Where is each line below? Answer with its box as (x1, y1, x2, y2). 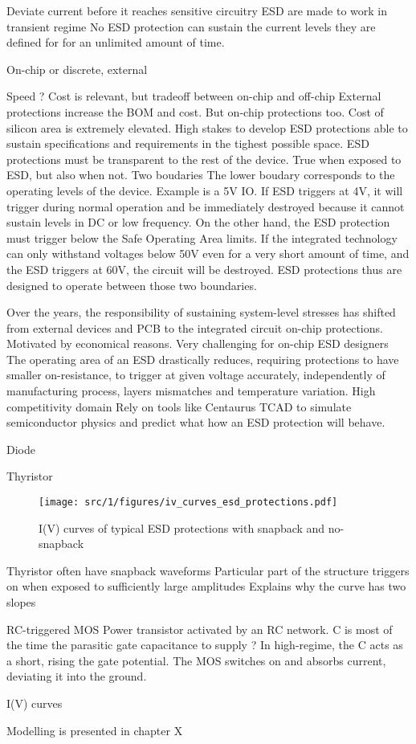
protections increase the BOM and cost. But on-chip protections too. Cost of (6, 103, 384, 120)
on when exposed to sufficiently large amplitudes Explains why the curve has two (6, 578, 406, 595)
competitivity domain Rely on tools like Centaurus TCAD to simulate (6, 398, 352, 415)
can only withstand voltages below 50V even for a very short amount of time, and (6, 245, 410, 262)
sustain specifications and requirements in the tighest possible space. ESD (6, 135, 369, 152)
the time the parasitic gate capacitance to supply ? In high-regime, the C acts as (6, 636, 403, 653)
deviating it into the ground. (6, 668, 147, 685)
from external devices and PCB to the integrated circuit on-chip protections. (6, 319, 383, 336)
